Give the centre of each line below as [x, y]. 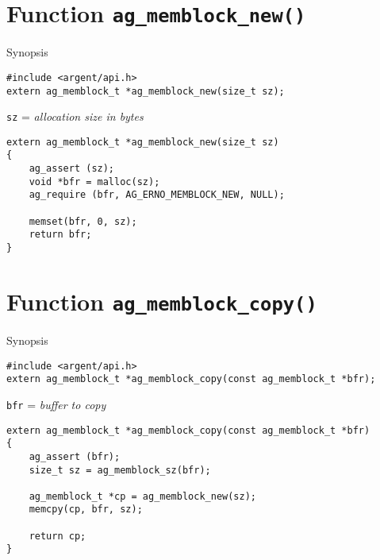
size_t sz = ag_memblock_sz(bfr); [120, 470]
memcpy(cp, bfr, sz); [86, 510]
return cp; [58, 536]
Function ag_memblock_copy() [162, 301]
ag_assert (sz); [72, 169]
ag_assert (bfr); [75, 456]
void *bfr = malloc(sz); [94, 182]
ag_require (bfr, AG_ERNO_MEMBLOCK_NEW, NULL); [157, 195]
